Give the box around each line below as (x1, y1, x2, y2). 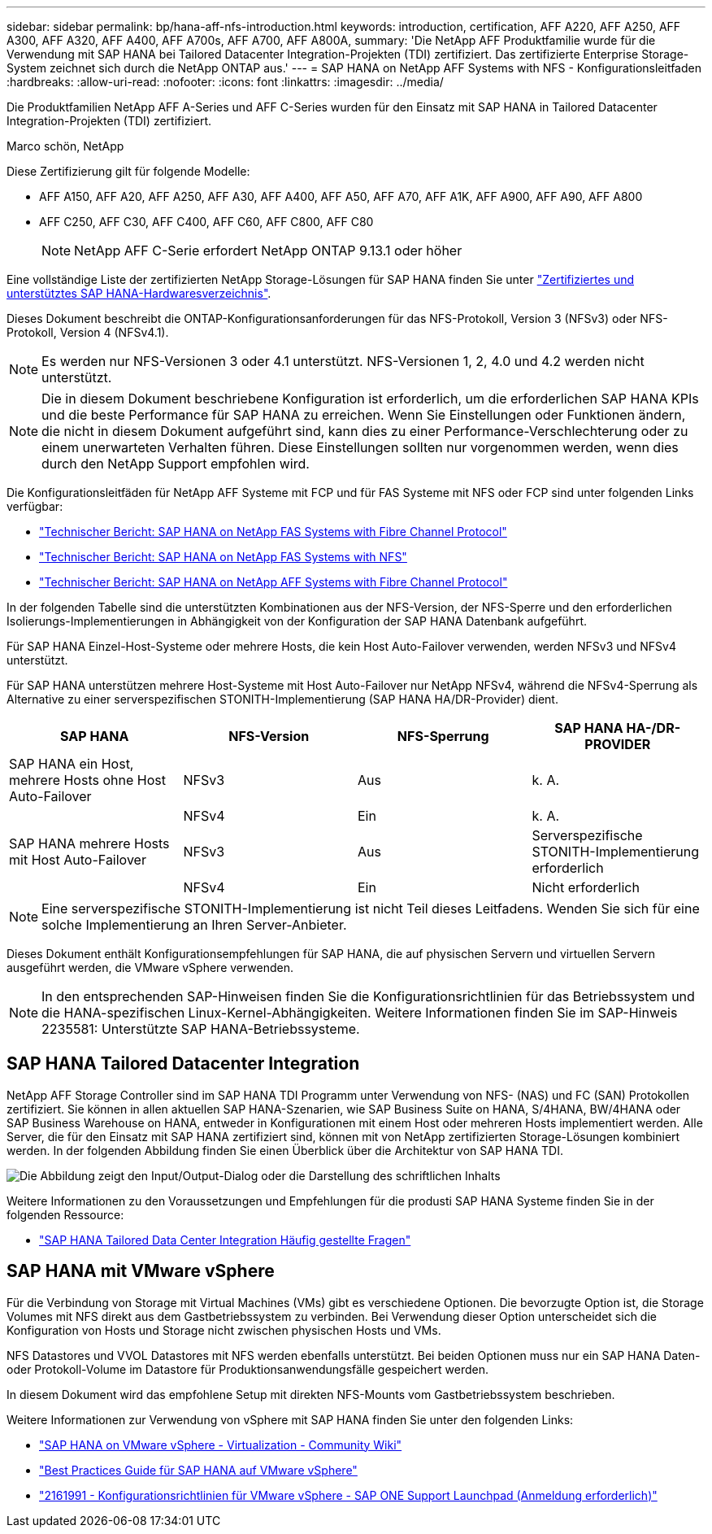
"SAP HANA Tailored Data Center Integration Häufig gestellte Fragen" (39, 1232, 411, 1247)
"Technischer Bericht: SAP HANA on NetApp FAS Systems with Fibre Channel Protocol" (39, 525, 507, 538)
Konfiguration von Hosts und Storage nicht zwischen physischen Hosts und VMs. (7, 1323, 441, 1337)
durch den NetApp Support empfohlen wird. (41, 455, 310, 472)
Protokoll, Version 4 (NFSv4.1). (7, 325, 169, 339)
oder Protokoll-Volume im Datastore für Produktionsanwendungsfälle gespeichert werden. (7, 1362, 488, 1376)
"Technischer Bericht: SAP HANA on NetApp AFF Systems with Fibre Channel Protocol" (39, 575, 508, 589)
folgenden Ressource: (7, 1207, 124, 1222)
